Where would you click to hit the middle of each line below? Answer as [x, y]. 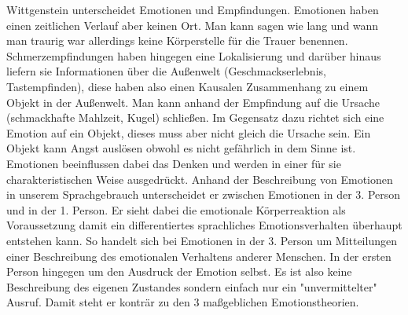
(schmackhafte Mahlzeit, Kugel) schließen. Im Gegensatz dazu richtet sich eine [195, 117]
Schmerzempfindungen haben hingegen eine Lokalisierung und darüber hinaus [194, 55]
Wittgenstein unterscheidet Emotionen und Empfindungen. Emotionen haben [193, 9]
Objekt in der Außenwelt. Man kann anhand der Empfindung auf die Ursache [193, 102]
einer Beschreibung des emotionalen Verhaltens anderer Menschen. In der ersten [199, 256]
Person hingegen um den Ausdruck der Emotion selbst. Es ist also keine [179, 271]
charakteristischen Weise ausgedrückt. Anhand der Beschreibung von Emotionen [200, 179]
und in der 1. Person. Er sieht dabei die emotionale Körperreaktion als [176, 209]
